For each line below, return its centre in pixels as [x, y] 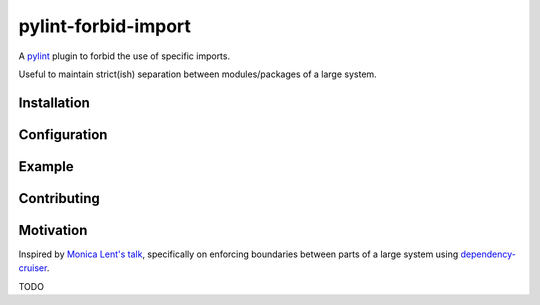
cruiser [32, 268]
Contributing [59, 198]
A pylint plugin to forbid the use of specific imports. [124, 56]
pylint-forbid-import [105, 26]
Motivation [53, 230]
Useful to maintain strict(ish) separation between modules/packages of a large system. [197, 74]
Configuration [63, 134]
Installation [54, 102]
